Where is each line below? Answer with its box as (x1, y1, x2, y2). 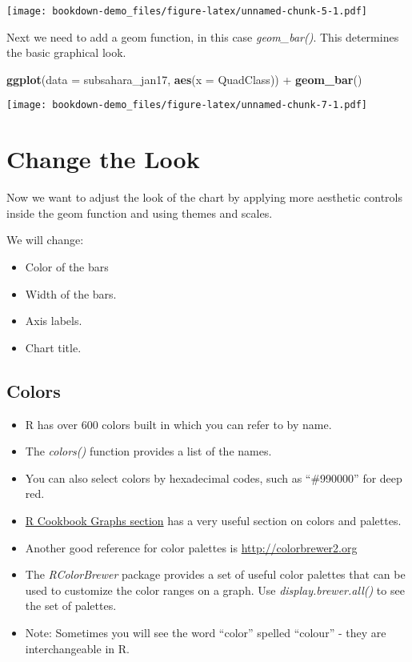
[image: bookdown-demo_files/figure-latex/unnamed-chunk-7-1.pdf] (6, 99, 368, 111)
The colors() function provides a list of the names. (25, 443, 272, 459)
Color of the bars (25, 259, 109, 275)
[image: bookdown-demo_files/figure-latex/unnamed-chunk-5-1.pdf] (6, 6, 368, 17)
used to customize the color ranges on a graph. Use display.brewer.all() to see (25, 581, 405, 598)
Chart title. (25, 339, 82, 355)
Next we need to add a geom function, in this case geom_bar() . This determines (6, 28, 399, 45)
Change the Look (6, 142, 200, 175)
